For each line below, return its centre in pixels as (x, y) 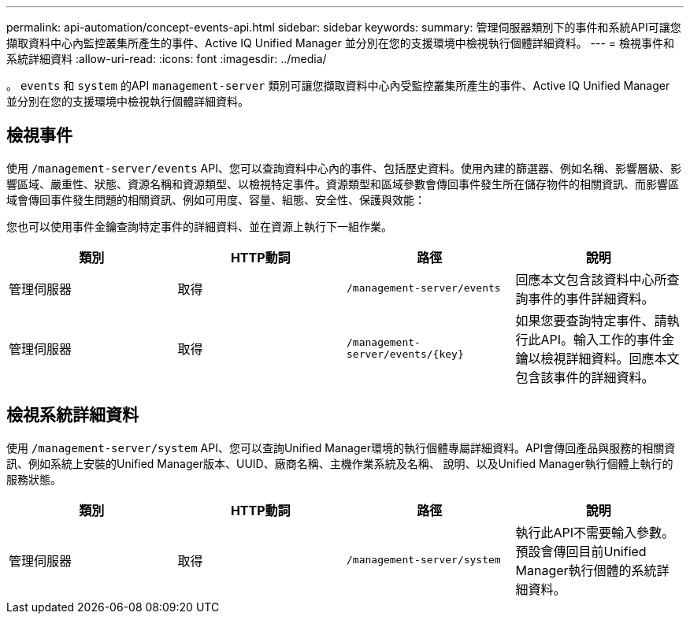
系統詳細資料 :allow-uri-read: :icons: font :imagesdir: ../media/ (167, 59)
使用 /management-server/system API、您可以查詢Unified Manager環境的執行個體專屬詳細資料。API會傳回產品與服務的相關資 (341, 447)
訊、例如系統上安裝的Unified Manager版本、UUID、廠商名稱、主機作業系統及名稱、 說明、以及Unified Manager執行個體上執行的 (340, 463)
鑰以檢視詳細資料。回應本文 (597, 358)
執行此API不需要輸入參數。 (595, 532)
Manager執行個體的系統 (586, 570)
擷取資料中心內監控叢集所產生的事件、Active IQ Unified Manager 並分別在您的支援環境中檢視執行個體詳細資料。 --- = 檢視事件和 (341, 43)
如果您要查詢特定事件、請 (591, 320)
